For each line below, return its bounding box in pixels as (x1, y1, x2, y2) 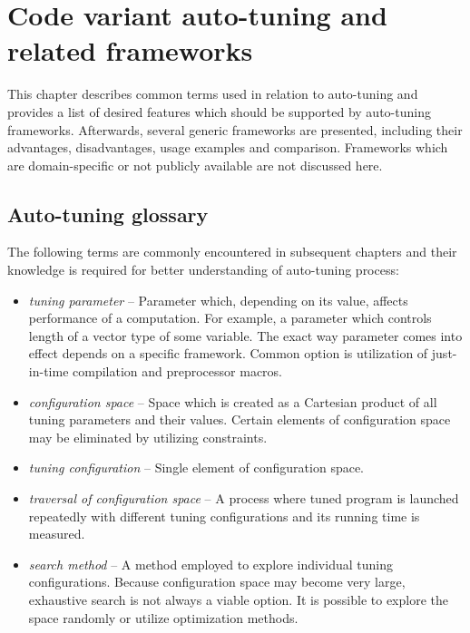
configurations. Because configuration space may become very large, (28, 572, 406, 591)
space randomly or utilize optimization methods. (28, 608, 299, 627)
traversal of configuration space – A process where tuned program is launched (28, 489, 459, 508)
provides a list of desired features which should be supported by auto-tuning (7, 102, 431, 121)
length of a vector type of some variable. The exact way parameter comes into (28, 326, 463, 345)
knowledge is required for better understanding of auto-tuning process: (7, 260, 399, 279)
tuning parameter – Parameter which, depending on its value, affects (28, 290, 408, 309)
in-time (28, 362, 69, 381)
